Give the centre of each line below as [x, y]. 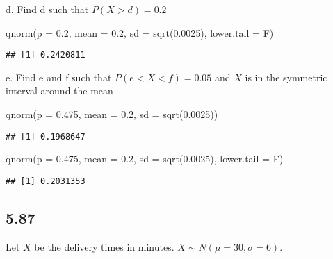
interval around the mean [59, 91]
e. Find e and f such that [59, 77]
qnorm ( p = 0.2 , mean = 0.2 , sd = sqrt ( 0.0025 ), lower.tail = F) [140, 32]
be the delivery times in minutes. [104, 246]
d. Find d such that [47, 9]
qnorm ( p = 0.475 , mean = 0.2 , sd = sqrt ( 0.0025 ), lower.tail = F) [145, 159]
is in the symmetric [286, 77]
